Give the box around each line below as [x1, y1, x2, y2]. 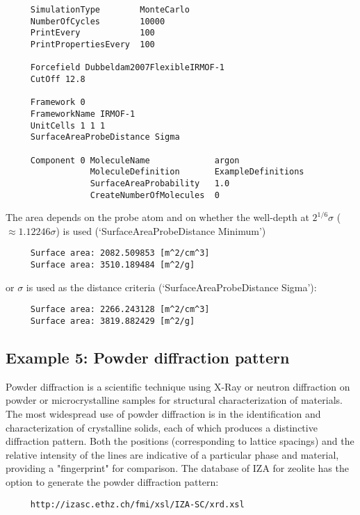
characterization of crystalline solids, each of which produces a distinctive [6, 420, 318, 434]
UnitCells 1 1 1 [30, 120, 106, 131]
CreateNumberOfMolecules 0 [90, 190, 220, 200]
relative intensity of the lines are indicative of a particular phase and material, [6, 447, 339, 461]
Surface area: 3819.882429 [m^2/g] [30, 316, 195, 326]
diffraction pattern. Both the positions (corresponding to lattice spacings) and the [6, 434, 354, 448]
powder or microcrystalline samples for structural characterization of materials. [6, 393, 343, 407]
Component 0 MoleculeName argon [30, 155, 240, 165]
